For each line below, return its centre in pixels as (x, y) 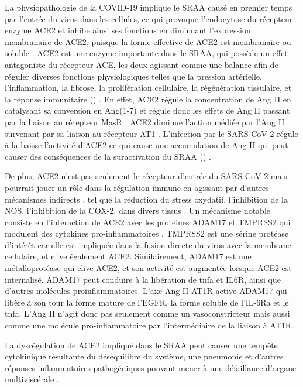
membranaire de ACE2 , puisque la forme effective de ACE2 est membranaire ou (148, 41)
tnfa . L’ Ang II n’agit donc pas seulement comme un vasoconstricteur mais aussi (147, 314)
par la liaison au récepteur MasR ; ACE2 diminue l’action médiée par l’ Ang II (145, 121)
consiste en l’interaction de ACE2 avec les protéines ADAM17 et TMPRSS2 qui (148, 222)
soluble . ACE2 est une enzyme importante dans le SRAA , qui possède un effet (146, 53)
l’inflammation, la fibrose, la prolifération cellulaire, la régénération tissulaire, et (148, 88)
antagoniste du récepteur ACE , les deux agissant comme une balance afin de (142, 64)
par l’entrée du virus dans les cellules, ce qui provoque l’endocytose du (131, 18)
